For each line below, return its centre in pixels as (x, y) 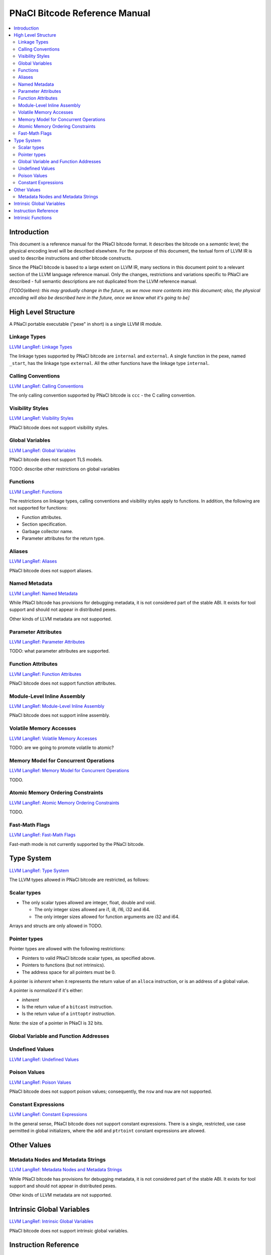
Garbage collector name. (48, 531)
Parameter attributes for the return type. (63, 538)
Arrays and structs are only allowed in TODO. (56, 926)
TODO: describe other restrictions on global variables (64, 469)
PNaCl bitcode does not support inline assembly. (60, 715)
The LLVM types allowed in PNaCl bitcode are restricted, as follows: (80, 880)
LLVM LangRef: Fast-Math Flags (42, 835)
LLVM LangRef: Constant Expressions (48, 1114)
